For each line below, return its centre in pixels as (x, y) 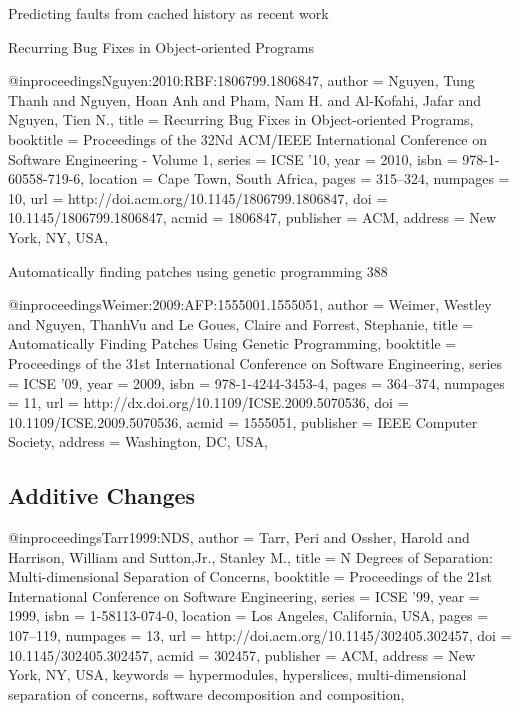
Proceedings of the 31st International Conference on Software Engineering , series (255, 362)
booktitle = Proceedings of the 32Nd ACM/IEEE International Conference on (247, 138)
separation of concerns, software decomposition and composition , (206, 693)
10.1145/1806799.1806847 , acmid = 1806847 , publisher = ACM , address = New (252, 217)
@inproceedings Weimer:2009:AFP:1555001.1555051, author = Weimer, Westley (250, 304)
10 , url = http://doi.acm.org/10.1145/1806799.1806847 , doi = (198, 197)
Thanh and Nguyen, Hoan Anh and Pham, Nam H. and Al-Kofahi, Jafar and (245, 99)
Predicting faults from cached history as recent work (168, 13)
